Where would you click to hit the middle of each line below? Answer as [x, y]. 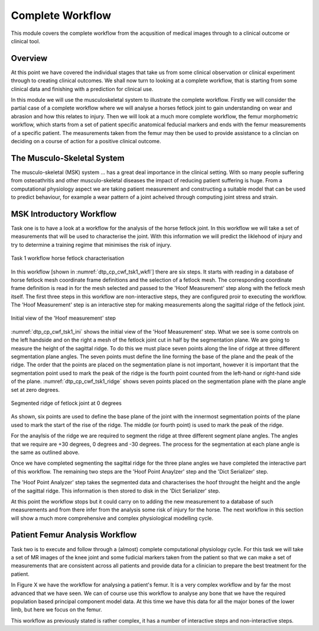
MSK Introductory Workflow [64, 214]
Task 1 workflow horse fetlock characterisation [68, 258]
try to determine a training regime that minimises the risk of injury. [91, 244]
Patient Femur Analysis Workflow [74, 535]
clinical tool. [26, 41]
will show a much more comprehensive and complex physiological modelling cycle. [112, 518]
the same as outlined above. [45, 452]
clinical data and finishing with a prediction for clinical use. [82, 89]
